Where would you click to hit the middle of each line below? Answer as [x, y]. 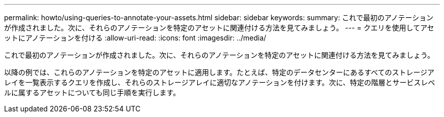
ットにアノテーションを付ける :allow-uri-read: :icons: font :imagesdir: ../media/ [135, 38]
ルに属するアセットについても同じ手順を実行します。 [92, 92]
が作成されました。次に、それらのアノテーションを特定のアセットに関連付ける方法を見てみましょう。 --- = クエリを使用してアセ [219, 28]
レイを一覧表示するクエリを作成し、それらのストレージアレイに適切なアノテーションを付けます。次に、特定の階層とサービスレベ [220, 82]
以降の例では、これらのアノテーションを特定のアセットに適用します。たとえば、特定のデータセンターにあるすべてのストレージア [219, 72]
